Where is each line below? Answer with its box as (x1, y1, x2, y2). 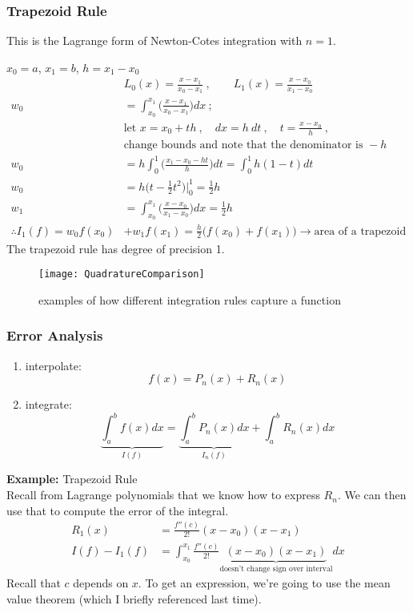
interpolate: (25, 357, 82, 373)
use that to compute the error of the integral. (6, 502, 229, 518)
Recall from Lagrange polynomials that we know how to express (6, 486, 320, 503)
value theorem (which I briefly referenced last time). (6, 590, 262, 607)
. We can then (337, 486, 407, 503)
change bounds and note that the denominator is (123, 139, 363, 151)
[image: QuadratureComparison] (38, 268, 205, 280)
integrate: (25, 396, 72, 413)
